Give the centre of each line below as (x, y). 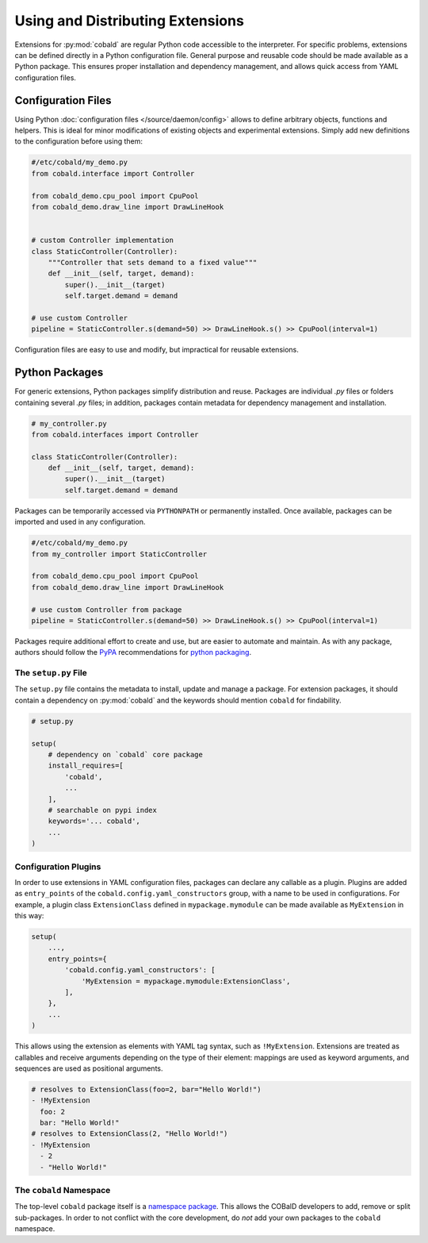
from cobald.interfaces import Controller (115, 434)
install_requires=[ (86, 766)
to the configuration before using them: (78, 141)
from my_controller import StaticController (119, 554)
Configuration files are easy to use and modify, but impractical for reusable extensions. (157, 350)
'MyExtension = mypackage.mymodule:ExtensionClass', (186, 981)
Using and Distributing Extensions (130, 21)
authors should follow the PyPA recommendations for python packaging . (133, 652)
